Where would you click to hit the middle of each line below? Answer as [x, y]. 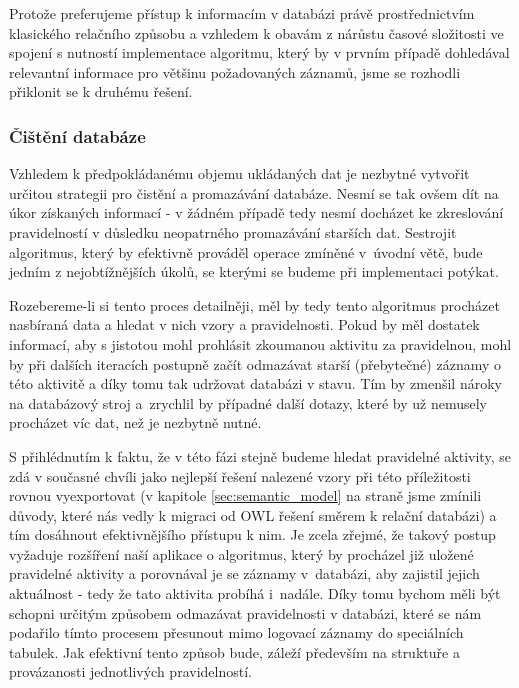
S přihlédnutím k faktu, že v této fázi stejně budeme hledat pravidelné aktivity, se [260, 455]
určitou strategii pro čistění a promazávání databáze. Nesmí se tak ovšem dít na [254, 192]
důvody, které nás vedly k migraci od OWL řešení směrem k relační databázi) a [253, 514]
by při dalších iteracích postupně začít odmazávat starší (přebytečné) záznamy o [255, 363]
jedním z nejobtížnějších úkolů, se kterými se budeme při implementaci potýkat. [254, 271]
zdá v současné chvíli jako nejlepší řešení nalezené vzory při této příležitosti [240, 475]
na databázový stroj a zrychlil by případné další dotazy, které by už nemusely [248, 402]
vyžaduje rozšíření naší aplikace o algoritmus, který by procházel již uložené [241, 553]
